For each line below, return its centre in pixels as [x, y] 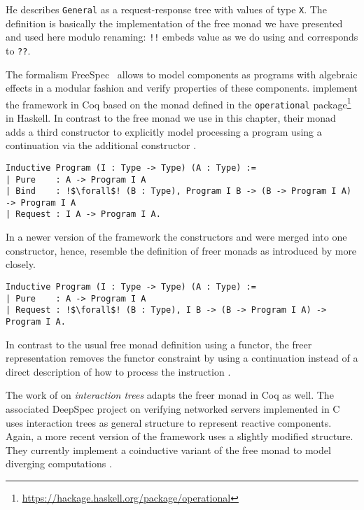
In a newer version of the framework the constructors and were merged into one [176, 237]
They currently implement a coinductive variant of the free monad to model [168, 449]
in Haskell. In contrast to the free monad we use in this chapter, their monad [171, 118]
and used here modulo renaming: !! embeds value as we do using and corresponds [182, 37]
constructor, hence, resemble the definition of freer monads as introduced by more [181, 250]
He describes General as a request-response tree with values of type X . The [166, 9]
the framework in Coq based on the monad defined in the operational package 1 [178, 103]
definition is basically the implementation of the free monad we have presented [174, 23]
